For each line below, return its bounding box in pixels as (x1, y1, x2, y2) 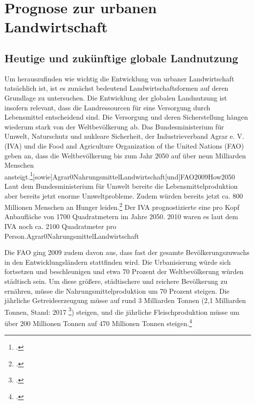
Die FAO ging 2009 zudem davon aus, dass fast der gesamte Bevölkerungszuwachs (4, 247, 250, 257)
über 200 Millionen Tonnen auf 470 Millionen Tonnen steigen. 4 (4, 316, 192, 328)
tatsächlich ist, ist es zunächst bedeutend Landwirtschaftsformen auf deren (4, 83, 229, 93)
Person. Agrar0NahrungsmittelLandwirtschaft (4, 230, 139, 241)
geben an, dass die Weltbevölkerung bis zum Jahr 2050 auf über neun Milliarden (4, 150, 246, 160)
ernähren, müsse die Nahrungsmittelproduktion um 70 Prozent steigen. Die (4, 285, 230, 296)
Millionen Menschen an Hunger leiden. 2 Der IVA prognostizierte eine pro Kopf (4, 201, 240, 212)
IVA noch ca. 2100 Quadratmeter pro (4, 221, 116, 231)
